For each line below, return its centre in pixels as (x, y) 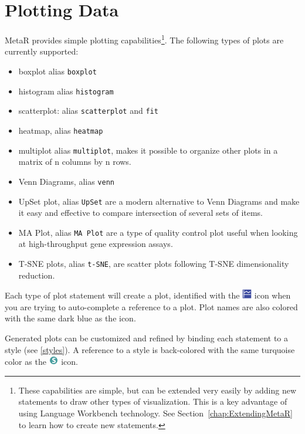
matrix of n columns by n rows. (75, 162)
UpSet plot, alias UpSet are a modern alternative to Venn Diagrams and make (159, 201)
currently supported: (42, 51)
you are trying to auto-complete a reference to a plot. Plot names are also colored (151, 306)
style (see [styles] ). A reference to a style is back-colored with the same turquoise (150, 349)
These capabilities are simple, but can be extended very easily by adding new (157, 390)
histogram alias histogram (66, 91)
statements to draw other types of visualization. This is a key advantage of (153, 401)
